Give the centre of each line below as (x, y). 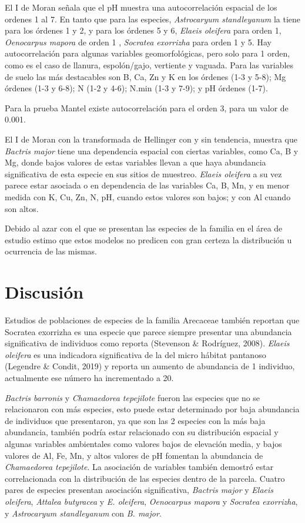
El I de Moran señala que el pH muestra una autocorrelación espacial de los (141, 7)
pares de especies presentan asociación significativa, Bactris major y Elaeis (139, 490)
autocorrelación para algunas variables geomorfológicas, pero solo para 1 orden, (148, 53)
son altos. (22, 208)
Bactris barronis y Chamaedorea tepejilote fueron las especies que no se (133, 397)
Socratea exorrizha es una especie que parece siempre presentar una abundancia (148, 331)
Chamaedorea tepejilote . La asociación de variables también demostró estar (139, 467)
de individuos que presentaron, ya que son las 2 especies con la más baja (135, 420)
